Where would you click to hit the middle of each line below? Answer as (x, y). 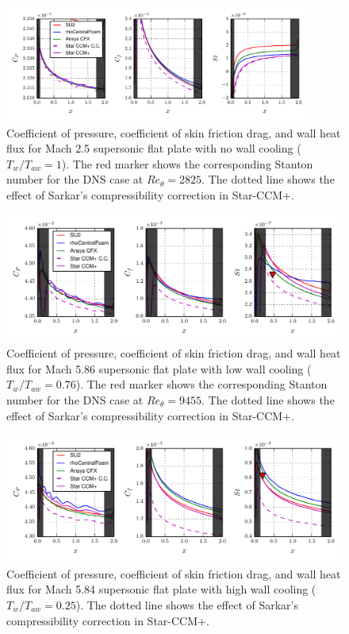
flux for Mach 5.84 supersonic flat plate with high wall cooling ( (161, 589)
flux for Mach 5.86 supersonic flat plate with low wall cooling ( (159, 368)
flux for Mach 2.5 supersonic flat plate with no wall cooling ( (154, 148)
